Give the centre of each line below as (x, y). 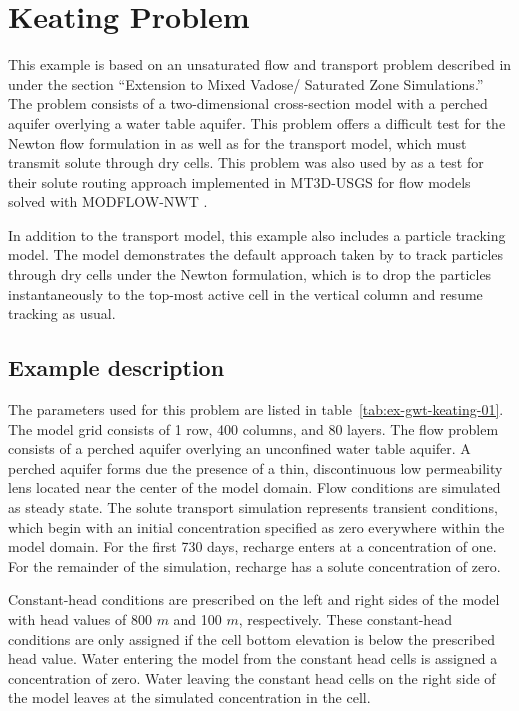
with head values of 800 (80, 618)
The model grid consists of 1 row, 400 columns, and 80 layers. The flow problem (253, 428)
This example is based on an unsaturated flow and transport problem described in (260, 64)
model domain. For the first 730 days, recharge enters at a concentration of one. (252, 546)
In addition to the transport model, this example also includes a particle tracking (257, 234)
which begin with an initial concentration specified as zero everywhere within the (256, 526)
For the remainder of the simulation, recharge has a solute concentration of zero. (254, 565)
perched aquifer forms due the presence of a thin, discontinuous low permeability (255, 467)
